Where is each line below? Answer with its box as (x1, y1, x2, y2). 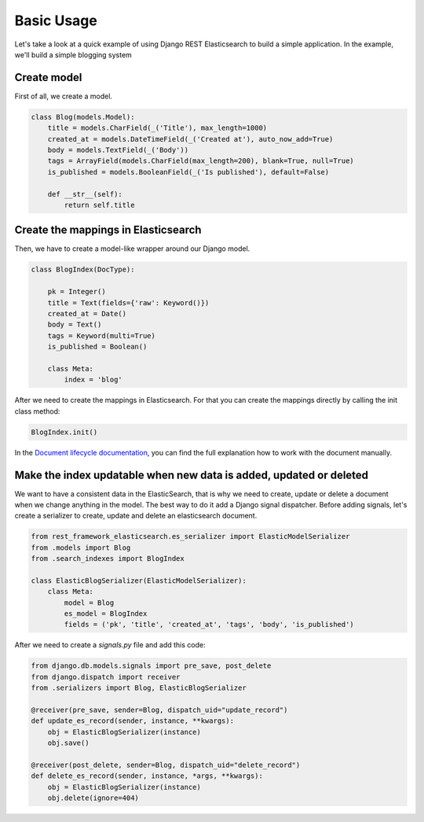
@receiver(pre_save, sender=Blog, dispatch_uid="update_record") (31, 706, 288, 715)
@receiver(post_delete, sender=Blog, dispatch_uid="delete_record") (31, 760, 301, 769)
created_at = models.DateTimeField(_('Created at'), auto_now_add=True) (47, 135, 334, 143)
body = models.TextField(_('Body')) (47, 146, 188, 154)
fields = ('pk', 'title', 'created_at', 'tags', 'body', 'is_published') (64, 620, 355, 629)
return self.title (64, 201, 135, 209)
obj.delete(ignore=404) (47, 794, 139, 802)
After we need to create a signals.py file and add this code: (14, 640, 206, 650)
